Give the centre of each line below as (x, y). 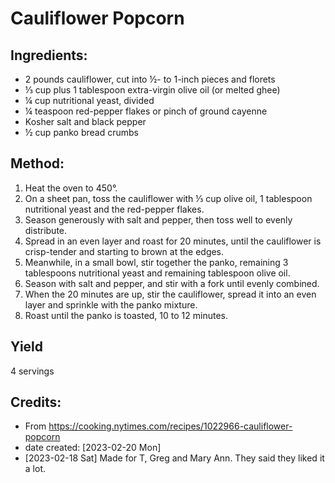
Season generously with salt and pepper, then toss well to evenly (158, 219)
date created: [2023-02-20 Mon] (93, 448)
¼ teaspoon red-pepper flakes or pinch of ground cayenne (146, 111)
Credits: (36, 402)
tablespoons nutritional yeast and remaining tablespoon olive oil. (157, 273)
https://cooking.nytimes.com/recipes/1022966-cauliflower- (170, 426)
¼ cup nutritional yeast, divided (89, 100)
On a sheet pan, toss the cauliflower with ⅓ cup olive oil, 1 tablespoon (168, 198)
